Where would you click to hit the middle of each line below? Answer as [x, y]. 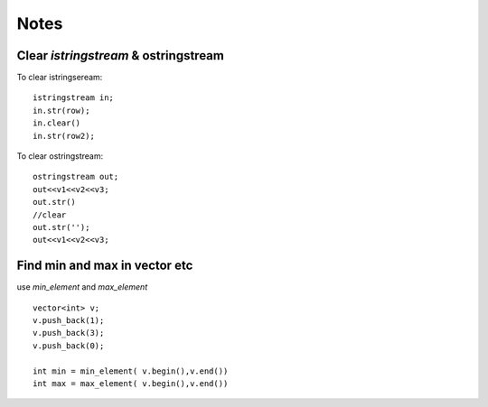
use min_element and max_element [82, 287]
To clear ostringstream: [60, 156]
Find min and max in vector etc [105, 266]
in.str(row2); [64, 136]
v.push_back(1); [69, 321]
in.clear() [57, 123]
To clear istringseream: [60, 78]
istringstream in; [74, 98]
